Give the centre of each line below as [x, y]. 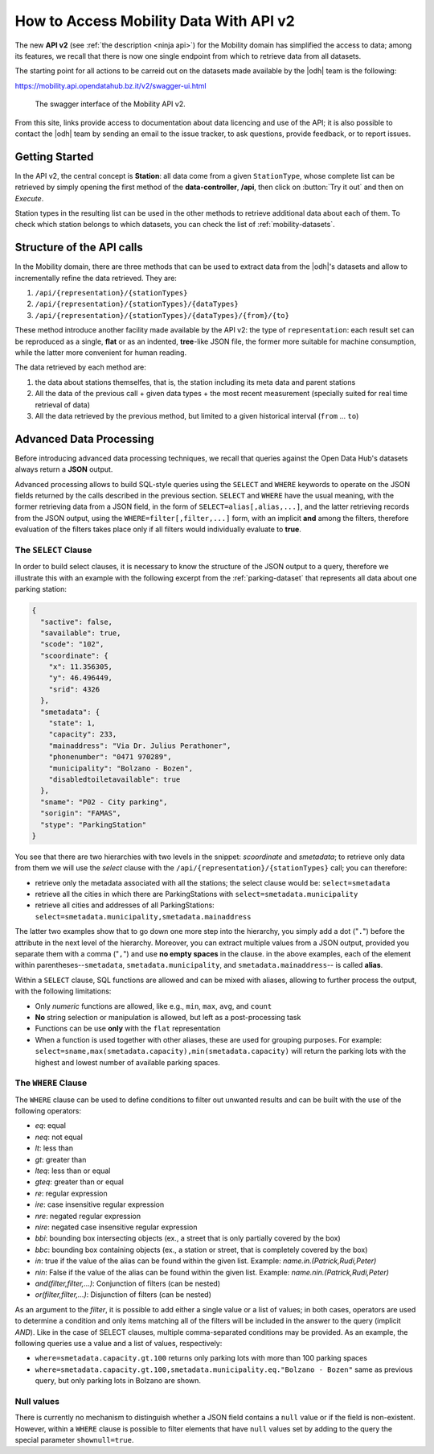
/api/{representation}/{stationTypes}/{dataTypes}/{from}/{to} [162, 315]
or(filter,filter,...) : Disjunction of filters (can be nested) [123, 1295]
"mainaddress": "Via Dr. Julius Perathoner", [140, 746]
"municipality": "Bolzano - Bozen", [121, 768]
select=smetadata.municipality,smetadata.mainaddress [143, 917]
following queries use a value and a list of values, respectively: [119, 1343]
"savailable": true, [81, 633]
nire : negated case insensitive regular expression [116, 1227]
